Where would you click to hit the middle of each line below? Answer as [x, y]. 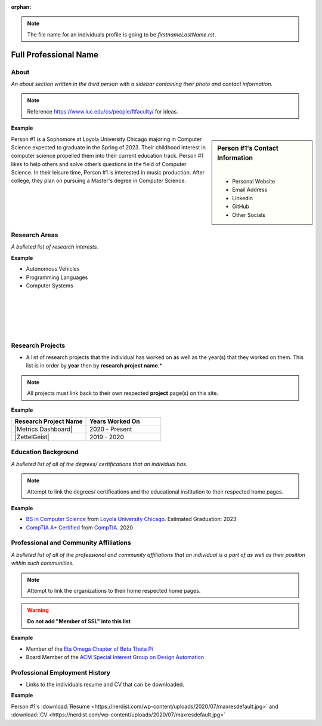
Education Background [45, 452]
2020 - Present [111, 429]
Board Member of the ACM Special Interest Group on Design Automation [115, 657]
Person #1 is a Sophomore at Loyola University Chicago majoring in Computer [106, 139]
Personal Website [254, 182]
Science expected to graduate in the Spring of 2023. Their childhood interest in [108, 147]
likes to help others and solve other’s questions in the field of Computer [99, 164]
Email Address [250, 190]
